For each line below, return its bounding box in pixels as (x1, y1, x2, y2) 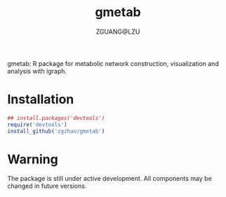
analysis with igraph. (7, 67, 67, 75)
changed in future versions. (7, 182, 87, 190)
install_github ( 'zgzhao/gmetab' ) (7, 128, 105, 135)
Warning (7, 151, 58, 167)
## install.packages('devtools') (7, 114, 105, 121)
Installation (7, 92, 74, 107)
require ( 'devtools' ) (7, 121, 68, 128)
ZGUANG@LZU (95, 27, 140, 36)
